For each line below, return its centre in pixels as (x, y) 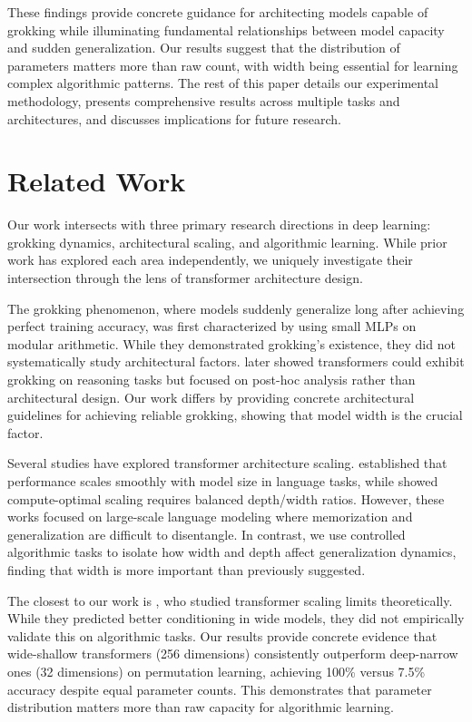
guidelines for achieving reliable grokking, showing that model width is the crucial (235, 415)
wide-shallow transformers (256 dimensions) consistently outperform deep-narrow (233, 654)
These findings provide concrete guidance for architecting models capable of (218, 12)
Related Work (97, 181)
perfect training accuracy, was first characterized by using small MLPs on (212, 326)
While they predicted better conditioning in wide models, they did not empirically (236, 618)
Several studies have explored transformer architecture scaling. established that (227, 463)
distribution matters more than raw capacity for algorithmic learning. (201, 707)
